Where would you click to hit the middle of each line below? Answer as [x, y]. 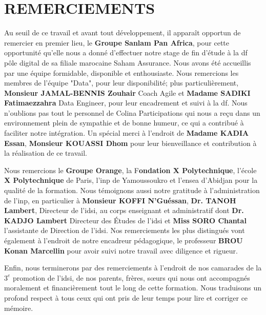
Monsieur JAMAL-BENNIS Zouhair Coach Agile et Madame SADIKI [127, 92]
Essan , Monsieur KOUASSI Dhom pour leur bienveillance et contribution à [130, 143]
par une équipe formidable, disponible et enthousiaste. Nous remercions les [121, 72]
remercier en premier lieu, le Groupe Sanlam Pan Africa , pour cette [117, 42]
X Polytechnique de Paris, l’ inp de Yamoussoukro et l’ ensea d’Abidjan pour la [131, 180]
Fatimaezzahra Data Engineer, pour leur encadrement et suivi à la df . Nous [126, 103]
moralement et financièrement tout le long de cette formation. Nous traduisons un [133, 288]
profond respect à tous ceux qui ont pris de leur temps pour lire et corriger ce [126, 297]
